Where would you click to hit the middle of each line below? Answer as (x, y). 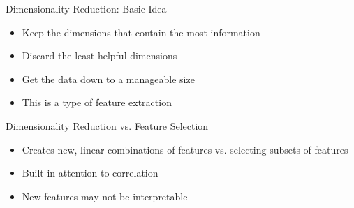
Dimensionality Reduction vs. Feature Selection (107, 125)
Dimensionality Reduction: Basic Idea (86, 8)
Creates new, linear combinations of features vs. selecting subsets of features (185, 149)
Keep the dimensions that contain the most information (141, 32)
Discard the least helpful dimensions (99, 55)
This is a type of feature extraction (97, 102)
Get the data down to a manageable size (108, 79)
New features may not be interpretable (105, 196)
